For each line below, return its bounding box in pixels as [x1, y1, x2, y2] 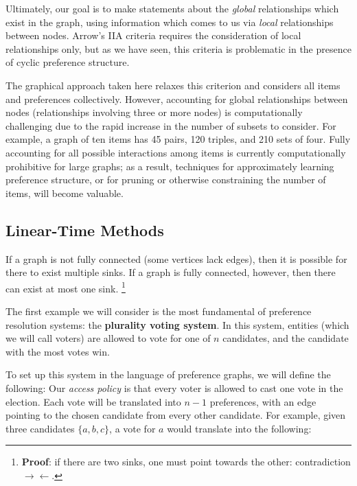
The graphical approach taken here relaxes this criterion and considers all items [5, 78, 341, 92]
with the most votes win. [5, 344, 110, 358]
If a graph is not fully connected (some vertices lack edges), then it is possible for [5, 251, 347, 266]
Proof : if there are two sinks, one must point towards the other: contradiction [21, 454, 351, 469]
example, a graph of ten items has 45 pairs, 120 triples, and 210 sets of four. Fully [5, 132, 351, 146]
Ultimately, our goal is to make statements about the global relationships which [5, 1, 339, 15]
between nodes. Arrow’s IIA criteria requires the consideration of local [5, 28, 301, 43]
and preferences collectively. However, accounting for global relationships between [5, 91, 348, 106]
